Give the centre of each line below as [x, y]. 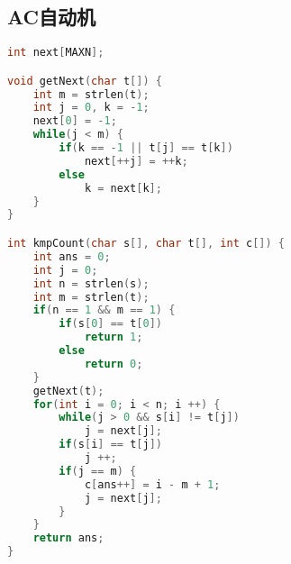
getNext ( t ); [68, 391]
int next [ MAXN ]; [56, 53]
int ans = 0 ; [72, 256]
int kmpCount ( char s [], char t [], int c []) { [146, 244]
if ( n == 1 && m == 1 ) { [104, 310]
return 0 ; [114, 364]
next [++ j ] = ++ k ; [136, 161]
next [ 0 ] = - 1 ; [75, 121]
